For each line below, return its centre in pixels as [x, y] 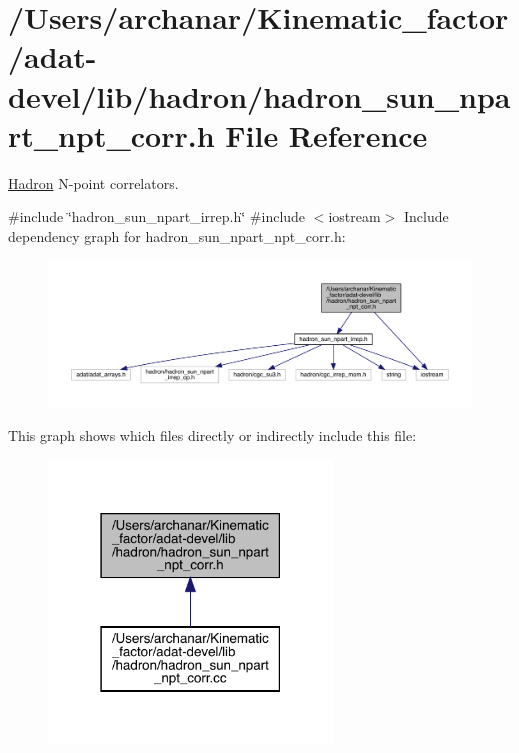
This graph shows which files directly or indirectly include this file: [212, 435]
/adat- [52, 56]
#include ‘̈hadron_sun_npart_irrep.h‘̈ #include [157, 216]
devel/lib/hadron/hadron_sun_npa [259, 95]
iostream [354, 216]
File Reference [326, 134]
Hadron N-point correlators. [93, 182]
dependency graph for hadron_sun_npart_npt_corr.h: [177, 235]
